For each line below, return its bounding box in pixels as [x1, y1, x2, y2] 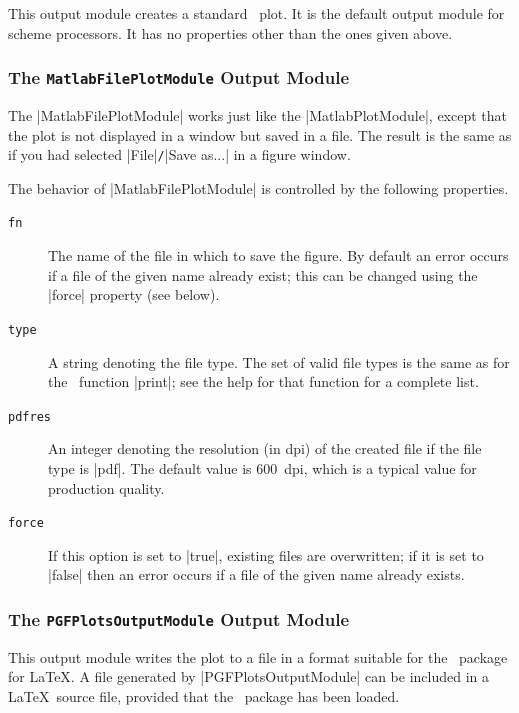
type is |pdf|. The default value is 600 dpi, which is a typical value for [48, 457, 477, 478]
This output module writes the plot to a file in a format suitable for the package [8, 646, 508, 667]
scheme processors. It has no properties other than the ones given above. [8, 22, 453, 43]
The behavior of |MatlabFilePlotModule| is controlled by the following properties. [8, 177, 509, 198]
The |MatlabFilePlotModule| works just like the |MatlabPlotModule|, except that [8, 104, 508, 125]
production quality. [48, 477, 165, 498]
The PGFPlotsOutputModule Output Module [8, 606, 350, 631]
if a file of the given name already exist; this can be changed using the [48, 264, 478, 285]
